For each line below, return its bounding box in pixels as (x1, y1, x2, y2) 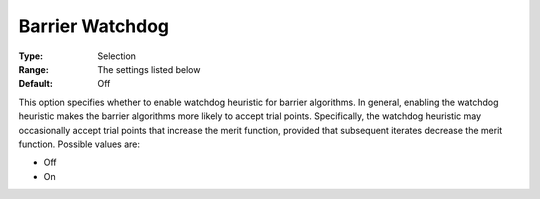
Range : (18, 63, 49, 75)
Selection (97, 50, 137, 62)
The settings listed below (97, 63, 201, 75)
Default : (18, 78, 54, 90)
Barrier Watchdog (18, 15, 170, 37)
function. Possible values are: (18, 138, 140, 150)
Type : (18, 50, 44, 62)
